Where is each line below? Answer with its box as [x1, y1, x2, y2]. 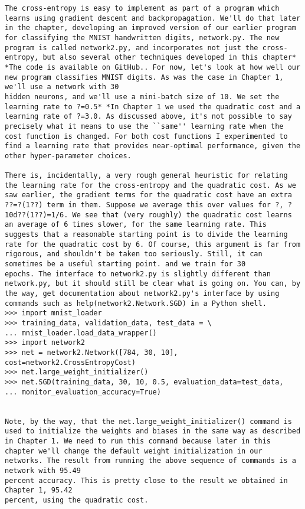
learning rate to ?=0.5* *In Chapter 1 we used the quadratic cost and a [5, 102, 301, 111]
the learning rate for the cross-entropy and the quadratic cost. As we [5, 181, 296, 190]
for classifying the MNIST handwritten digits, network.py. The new [5, 33, 280, 42]
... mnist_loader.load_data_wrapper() [5, 328, 157, 337]
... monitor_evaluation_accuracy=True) [5, 387, 161, 396]
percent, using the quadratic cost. [5, 495, 149, 504]
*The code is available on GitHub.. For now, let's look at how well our [5, 63, 301, 71]
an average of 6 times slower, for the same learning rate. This [5, 220, 267, 229]
